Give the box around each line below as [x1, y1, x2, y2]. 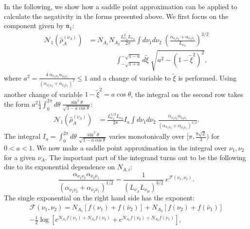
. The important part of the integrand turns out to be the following [45, 152, 246, 162]
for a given [4, 152, 36, 162]
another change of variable [4, 89, 83, 99]
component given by [4, 20, 64, 31]
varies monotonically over [108, 131, 185, 141]
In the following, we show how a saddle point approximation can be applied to [4, 1, 237, 11]
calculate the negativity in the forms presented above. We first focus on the [4, 11, 229, 21]
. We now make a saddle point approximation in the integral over [32, 142, 227, 152]
